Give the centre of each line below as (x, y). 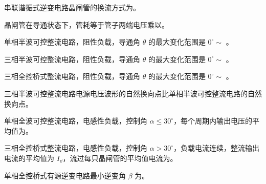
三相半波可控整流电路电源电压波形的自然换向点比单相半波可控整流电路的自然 (133, 93)
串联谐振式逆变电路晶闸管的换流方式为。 (72, 7)
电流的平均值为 (29, 158)
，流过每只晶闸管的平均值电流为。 (120, 158)
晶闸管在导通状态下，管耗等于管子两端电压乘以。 (86, 24)
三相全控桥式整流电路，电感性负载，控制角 (76, 148)
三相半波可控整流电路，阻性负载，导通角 (72, 59)
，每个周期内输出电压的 (213, 121)
